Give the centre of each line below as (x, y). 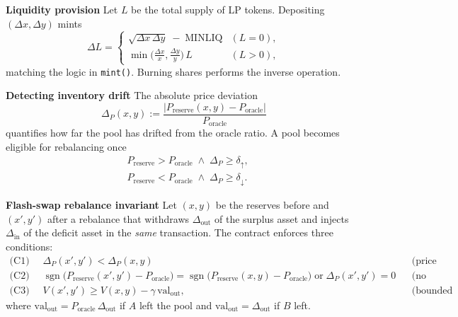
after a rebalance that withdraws (118, 218)
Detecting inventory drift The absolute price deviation (132, 95)
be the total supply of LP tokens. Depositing (228, 9)
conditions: (29, 246)
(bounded (432, 290)
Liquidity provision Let (62, 9)
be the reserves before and (272, 205)
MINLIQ (204, 39)
